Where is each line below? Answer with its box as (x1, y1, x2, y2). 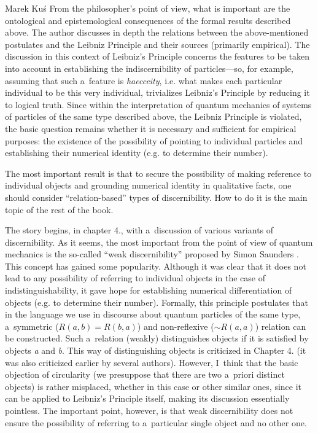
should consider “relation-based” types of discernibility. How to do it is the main (5, 190, 308, 203)
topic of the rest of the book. (5, 203, 114, 216)
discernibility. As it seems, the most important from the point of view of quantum (5, 235, 313, 248)
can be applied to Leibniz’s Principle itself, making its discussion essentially (5, 392, 290, 405)
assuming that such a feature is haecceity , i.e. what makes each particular (5, 74, 282, 87)
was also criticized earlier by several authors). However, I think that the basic (5, 356, 298, 369)
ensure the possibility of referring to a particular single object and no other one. (5, 416, 307, 429)
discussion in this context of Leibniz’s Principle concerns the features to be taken (5, 50, 310, 63)
